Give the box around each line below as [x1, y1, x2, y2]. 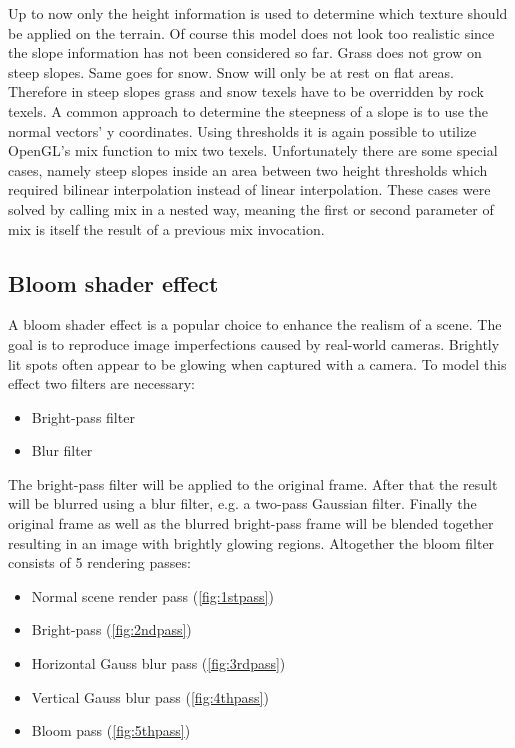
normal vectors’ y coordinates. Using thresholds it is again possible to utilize [8, 120, 477, 141]
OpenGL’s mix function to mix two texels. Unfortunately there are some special [8, 140, 498, 161]
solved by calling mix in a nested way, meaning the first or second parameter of [8, 198, 494, 219]
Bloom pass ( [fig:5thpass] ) [31, 720, 191, 741]
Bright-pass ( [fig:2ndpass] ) [31, 619, 192, 640]
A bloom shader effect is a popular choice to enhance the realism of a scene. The [8, 314, 502, 335]
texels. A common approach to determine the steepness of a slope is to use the [8, 100, 489, 121]
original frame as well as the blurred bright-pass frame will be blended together [8, 513, 494, 534]
